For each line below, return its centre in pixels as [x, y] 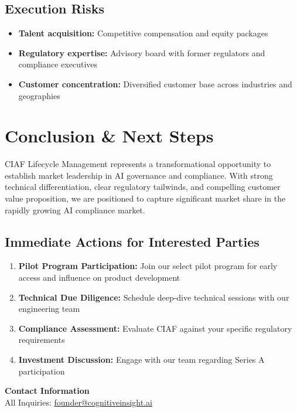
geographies [39, 95]
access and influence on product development [99, 277]
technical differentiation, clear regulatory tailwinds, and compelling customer [143, 187]
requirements [42, 340]
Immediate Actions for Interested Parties [132, 241]
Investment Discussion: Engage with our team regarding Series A [141, 360]
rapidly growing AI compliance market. [75, 210]
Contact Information [47, 391]
